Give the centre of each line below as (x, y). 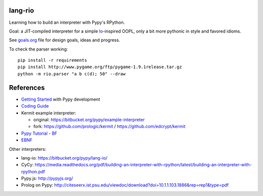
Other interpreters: (28, 149)
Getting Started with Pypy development (61, 99)
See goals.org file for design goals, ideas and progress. (65, 40)
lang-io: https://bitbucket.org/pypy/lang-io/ (64, 158)
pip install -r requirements (52, 60)
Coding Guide (35, 106)
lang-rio (21, 10)
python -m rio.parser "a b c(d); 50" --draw (72, 74)
